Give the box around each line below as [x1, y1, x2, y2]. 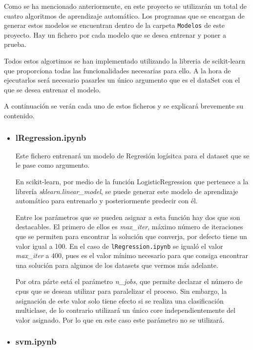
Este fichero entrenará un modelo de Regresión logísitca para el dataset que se [15, 150, 250, 160]
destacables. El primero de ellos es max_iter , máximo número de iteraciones [15, 221, 243, 232]
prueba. [4, 39, 26, 49]
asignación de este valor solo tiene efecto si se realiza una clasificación [15, 295, 224, 306]
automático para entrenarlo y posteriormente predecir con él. [15, 196, 198, 206]
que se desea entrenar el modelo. [4, 84, 101, 94]
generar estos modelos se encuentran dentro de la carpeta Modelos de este [4, 20, 225, 30]
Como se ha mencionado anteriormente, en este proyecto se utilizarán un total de [4, 1, 247, 11]
